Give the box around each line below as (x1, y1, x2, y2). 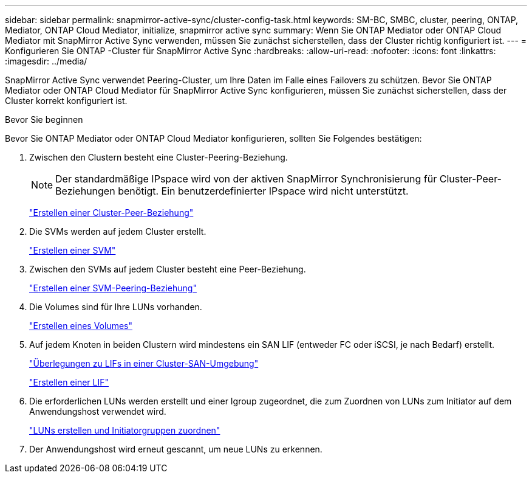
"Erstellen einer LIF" (29, 377, 109, 387)
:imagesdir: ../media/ (5, 56, 87, 66)
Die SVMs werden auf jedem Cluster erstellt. (29, 226, 206, 237)
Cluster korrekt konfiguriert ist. (5, 95, 128, 106)
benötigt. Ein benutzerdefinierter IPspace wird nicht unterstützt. (118, 185, 409, 197)
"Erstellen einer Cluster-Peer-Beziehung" (29, 207, 194, 218)
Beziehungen (55, 185, 115, 197)
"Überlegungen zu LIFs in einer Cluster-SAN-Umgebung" (29, 358, 259, 369)
